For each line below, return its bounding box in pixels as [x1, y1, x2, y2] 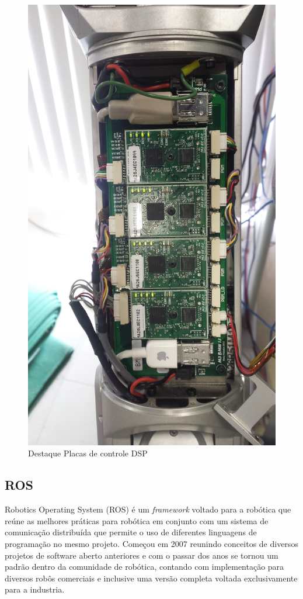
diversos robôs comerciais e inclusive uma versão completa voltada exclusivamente [5, 572, 298, 584]
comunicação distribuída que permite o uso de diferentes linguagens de [5, 526, 257, 538]
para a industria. [5, 583, 65, 595]
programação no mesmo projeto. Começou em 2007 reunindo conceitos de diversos [5, 537, 298, 549]
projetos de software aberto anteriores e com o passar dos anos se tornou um [5, 549, 278, 561]
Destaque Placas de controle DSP [28, 447, 148, 459]
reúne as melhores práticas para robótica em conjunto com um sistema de [5, 514, 269, 527]
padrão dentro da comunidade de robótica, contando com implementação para [5, 560, 284, 573]
